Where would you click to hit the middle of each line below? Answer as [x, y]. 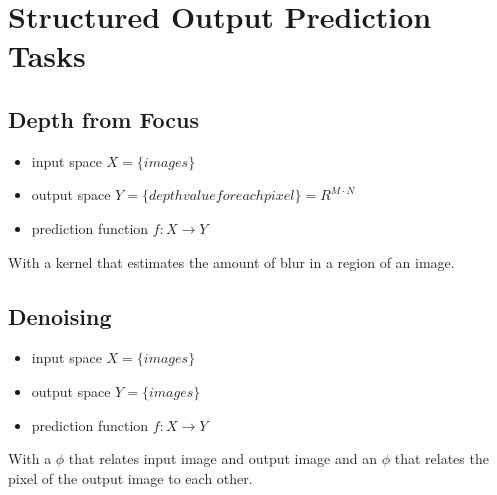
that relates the [441, 458]
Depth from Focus [104, 118]
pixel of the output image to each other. [130, 477]
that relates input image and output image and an [223, 458]
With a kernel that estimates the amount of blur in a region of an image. [231, 261]
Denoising [60, 315]
